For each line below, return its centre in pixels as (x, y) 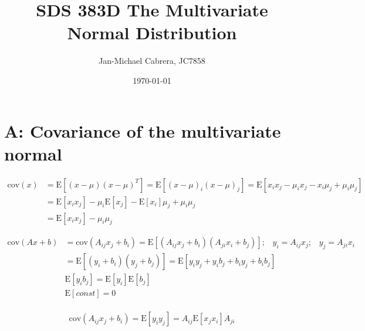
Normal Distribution (152, 33)
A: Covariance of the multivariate (143, 130)
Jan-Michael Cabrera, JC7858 (152, 61)
